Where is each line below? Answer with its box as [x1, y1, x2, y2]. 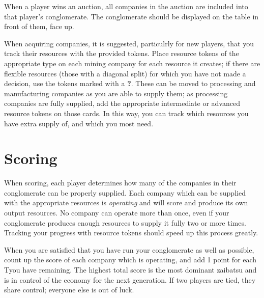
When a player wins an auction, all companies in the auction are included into [4, 1, 248, 11]
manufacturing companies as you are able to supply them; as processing [4, 88, 228, 98]
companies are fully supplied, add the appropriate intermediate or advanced [4, 98, 240, 109]
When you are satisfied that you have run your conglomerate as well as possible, [4, 244, 254, 255]
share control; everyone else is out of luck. [4, 284, 134, 295]
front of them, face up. [4, 21, 74, 32]
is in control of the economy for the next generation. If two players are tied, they [4, 274, 256, 285]
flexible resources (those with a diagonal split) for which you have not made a [4, 68, 246, 78]
